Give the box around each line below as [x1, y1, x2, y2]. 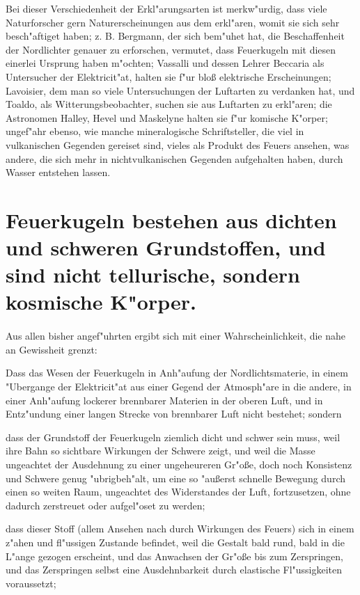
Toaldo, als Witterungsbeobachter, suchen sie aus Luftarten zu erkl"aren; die [6, 97, 332, 111]
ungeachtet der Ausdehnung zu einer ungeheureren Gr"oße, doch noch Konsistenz [6, 457, 352, 471]
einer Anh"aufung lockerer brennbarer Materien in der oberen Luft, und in [6, 392, 323, 407]
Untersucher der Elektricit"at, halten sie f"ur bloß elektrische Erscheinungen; [6, 69, 331, 84]
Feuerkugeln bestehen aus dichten [6, 205, 337, 234]
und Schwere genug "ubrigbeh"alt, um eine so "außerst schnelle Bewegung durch [6, 470, 345, 485]
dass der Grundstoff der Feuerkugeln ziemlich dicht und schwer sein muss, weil [6, 429, 341, 444]
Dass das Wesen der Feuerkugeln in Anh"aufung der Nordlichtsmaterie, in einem [6, 365, 348, 380]
